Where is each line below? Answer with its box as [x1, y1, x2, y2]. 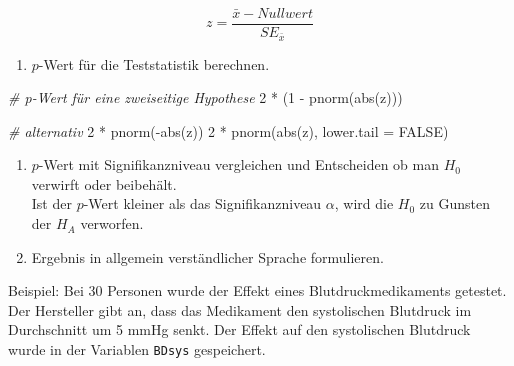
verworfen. [80, 213, 144, 234]
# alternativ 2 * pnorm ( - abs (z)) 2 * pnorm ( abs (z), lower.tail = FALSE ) [8, 120, 449, 141]
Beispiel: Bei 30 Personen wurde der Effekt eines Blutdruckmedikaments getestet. [8, 280, 507, 301]
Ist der [31, 193, 72, 214]
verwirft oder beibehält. [31, 173, 177, 194]
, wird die [334, 193, 394, 214]
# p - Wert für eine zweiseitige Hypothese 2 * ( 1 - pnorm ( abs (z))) [8, 87, 403, 108]
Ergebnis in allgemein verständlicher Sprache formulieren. [31, 246, 384, 267]
